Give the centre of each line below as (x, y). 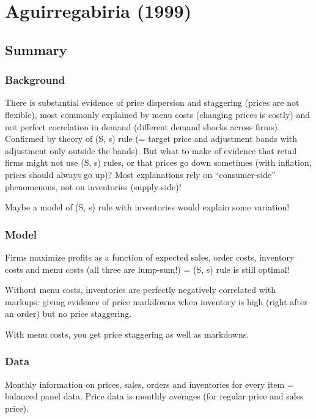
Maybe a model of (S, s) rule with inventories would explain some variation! (147, 207)
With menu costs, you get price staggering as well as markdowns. (127, 334)
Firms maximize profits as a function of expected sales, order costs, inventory (150, 257)
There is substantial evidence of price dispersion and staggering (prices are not (152, 102)
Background (35, 80)
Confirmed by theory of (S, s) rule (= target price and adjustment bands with (151, 139)
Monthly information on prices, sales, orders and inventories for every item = (149, 384)
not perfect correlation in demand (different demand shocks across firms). (142, 126)
